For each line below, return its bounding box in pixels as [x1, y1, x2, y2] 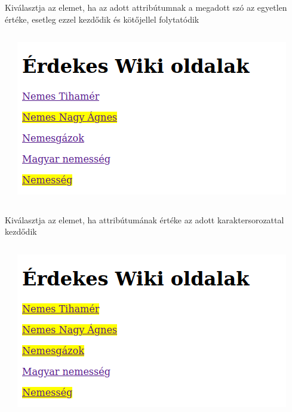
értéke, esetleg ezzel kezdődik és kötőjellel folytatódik [5, 13, 199, 25]
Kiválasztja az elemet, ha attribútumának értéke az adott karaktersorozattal [5, 213, 284, 226]
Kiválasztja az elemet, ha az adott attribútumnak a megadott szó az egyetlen [5, 1, 287, 13]
